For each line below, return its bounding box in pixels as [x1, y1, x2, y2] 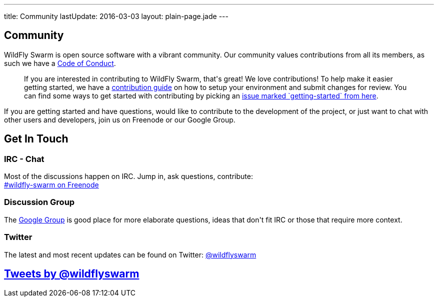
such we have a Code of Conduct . [4, 58, 116, 67]
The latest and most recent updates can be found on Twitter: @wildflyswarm [4, 250, 256, 259]
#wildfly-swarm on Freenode [4, 180, 99, 189]
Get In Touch [4, 132, 68, 145]
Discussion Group [4, 197, 75, 207]
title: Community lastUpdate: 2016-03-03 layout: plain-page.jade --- [4, 12, 228, 20]
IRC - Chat [4, 153, 44, 164]
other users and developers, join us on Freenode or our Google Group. [4, 115, 235, 124]
